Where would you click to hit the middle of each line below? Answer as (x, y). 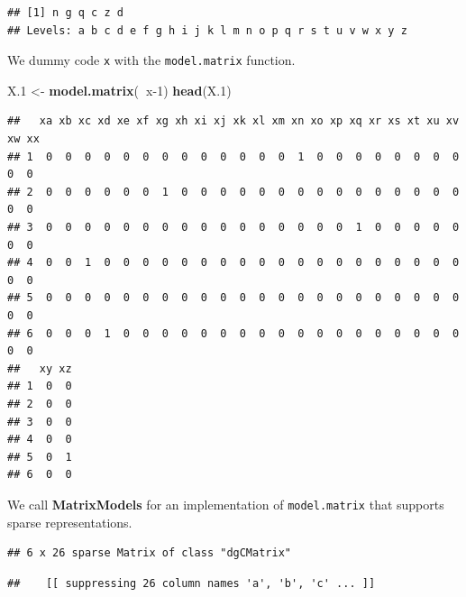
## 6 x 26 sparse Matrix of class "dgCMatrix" (149, 553)
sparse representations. (70, 522)
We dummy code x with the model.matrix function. (151, 60)
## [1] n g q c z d (65, 13)
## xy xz (40, 368)
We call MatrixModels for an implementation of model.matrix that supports (226, 504)
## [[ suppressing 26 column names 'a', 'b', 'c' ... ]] (192, 583)
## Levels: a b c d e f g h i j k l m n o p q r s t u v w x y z (207, 30)
